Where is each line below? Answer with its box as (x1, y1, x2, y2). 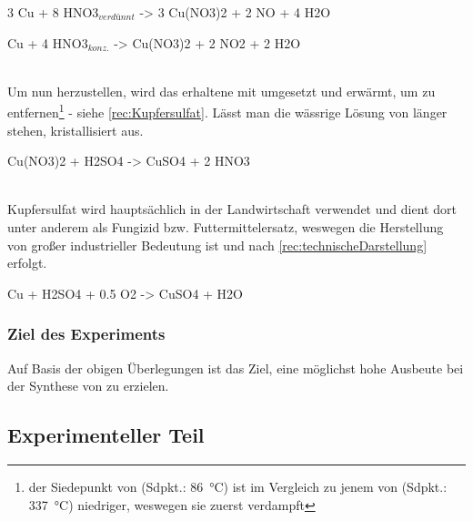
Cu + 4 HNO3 (7, 33, 88, 52)
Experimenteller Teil (7, 421, 205, 449)
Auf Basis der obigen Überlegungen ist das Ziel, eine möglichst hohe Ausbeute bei (7, 358, 464, 377)
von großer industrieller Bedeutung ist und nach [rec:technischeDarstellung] (7, 235, 428, 254)
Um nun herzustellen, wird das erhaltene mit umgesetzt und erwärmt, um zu (7, 81, 436, 100)
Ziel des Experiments (7, 322, 166, 345)
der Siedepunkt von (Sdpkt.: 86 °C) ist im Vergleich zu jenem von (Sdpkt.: (28, 476, 448, 495)
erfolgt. (7, 253, 47, 272)
